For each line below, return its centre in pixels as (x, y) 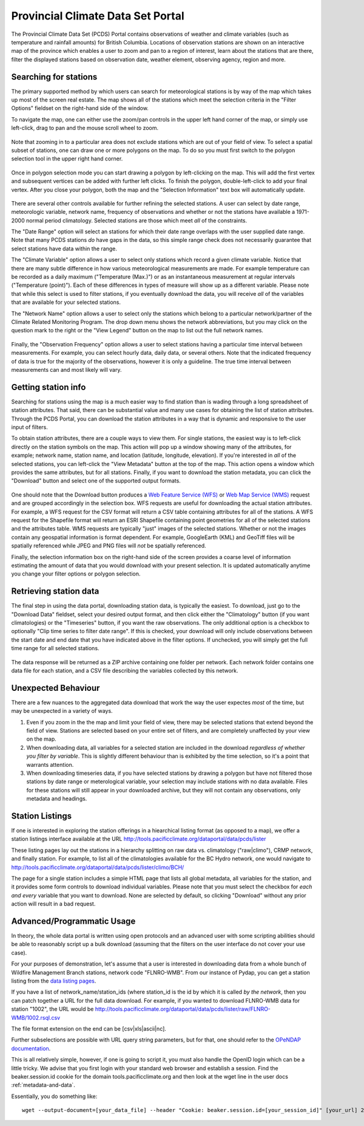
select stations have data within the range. (64, 249)
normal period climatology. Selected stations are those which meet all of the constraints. (136, 220)
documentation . (31, 1048)
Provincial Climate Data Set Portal (98, 16)
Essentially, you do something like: (54, 1096)
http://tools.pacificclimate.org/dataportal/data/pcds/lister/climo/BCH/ (98, 867)
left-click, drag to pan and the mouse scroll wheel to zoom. (85, 128)
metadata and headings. (57, 798)
